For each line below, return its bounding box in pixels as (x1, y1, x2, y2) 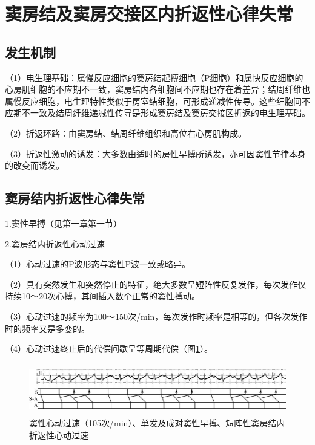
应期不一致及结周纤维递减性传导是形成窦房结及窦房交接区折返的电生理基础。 (5, 106, 310, 119)
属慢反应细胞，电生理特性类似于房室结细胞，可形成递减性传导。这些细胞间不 (5, 94, 310, 107)
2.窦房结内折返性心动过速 (5, 237, 105, 250)
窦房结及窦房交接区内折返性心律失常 (5, 1, 294, 26)
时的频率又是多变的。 (5, 322, 90, 334)
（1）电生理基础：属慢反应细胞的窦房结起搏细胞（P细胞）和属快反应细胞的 (5, 71, 303, 83)
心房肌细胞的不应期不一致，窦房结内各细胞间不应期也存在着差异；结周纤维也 (5, 83, 310, 96)
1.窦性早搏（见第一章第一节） (5, 216, 122, 229)
